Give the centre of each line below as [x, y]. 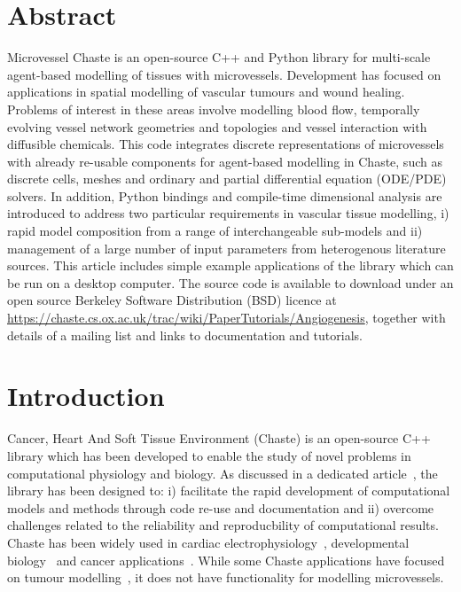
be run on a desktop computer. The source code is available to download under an [230, 282]
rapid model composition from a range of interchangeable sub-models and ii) [215, 231]
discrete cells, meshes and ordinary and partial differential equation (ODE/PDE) [227, 179]
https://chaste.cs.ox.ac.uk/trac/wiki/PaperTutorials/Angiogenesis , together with [227, 318]
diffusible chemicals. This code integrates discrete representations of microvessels [226, 144]
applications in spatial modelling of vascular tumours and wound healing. [206, 92]
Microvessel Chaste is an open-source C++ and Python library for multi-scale [219, 57]
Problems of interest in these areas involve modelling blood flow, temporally [214, 109]
